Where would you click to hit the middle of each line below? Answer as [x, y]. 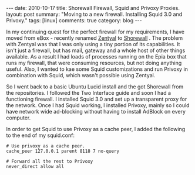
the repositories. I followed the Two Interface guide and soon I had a [89, 93]
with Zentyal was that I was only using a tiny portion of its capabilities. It [93, 44]
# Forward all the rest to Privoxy [50, 162]
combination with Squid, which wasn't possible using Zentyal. [81, 75]
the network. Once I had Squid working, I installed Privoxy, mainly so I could [98, 105]
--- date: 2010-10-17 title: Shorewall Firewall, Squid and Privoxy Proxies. [93, 8]
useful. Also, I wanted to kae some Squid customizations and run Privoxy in [97, 69]
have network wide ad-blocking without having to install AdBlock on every [96, 111]
